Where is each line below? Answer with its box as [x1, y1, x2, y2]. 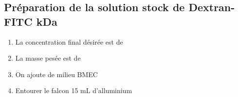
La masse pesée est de [15, 53, 81, 63]
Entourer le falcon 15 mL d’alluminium [15, 85, 132, 96]
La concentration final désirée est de [15, 36, 123, 47]
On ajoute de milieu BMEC [15, 69, 98, 79]
